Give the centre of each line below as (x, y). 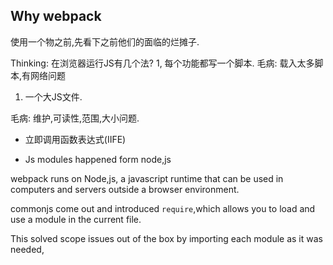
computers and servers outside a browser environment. (125, 189)
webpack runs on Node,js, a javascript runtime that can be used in (147, 178)
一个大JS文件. (53, 96)
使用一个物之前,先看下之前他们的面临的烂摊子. (105, 41)
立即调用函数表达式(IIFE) (75, 139)
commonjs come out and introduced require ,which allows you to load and (163, 208)
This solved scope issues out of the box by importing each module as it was (166, 238)
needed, (27, 249)
